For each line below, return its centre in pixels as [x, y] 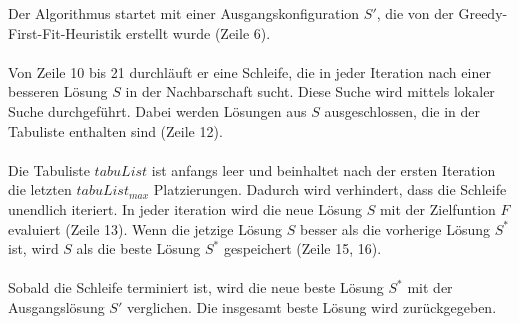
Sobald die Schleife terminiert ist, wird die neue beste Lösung [196, 287]
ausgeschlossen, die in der [402, 110]
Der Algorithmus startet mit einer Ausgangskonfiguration [184, 13]
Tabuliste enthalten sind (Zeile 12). [115, 130]
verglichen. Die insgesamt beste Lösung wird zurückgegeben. [311, 306]
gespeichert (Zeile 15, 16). [302, 248]
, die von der [415, 13]
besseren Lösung [58, 91]
